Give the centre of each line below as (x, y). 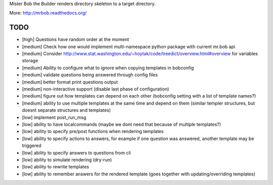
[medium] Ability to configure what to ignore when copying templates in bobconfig (108, 68)
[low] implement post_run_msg (54, 117)
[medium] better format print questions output (70, 82)
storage (30, 61)
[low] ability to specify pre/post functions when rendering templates (93, 131)
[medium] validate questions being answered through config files (90, 75)
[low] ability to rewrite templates (56, 167)
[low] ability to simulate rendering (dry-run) (67, 160)
